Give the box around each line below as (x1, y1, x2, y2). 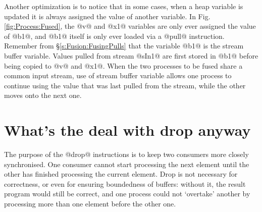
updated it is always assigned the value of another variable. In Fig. (4, 11, 211, 21)
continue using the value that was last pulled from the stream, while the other (4, 80, 246, 90)
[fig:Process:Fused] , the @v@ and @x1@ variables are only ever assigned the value (4, 21, 256, 31)
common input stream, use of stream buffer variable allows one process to (4, 70, 232, 81)
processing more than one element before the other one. (4, 198, 176, 209)
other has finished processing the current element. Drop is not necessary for (4, 169, 238, 179)
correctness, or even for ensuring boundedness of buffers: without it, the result (4, 178, 246, 189)
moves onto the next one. (4, 90, 82, 100)
